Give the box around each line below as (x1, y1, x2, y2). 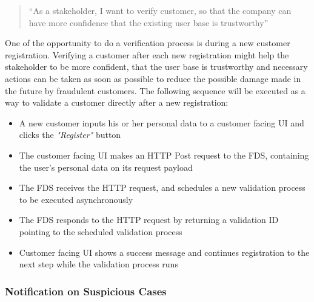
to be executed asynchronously (19, 193, 133, 205)
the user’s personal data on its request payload (19, 160, 193, 173)
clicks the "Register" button (19, 128, 121, 141)
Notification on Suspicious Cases (5, 283, 167, 298)
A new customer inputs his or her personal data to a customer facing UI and (19, 116, 304, 129)
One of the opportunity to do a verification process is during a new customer (5, 36, 290, 49)
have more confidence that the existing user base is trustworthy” (28, 16, 269, 29)
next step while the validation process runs (19, 258, 178, 270)
